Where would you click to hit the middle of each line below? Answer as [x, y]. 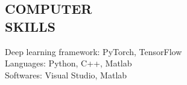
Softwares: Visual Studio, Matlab [66, 75]
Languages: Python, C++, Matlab [68, 63]
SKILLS [30, 26]
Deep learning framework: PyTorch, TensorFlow [93, 51]
